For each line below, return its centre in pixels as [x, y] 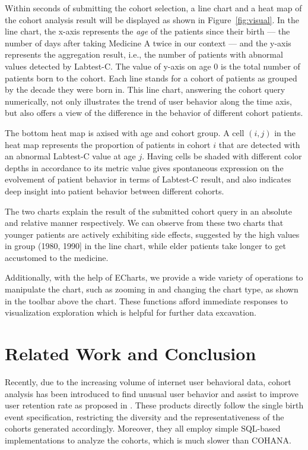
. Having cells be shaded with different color [222, 156]
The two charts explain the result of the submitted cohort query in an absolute [148, 211]
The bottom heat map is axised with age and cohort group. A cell [125, 132]
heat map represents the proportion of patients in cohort [108, 144]
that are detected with [259, 144]
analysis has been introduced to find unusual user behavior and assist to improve [152, 393]
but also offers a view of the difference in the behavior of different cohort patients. [154, 113]
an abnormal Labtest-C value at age [70, 156]
